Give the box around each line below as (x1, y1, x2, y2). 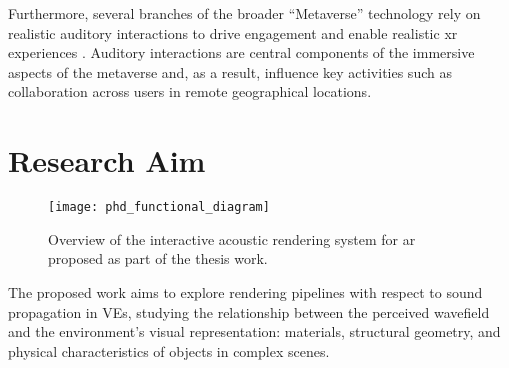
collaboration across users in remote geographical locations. (8, 81, 372, 102)
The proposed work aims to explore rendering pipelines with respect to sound (8, 281, 483, 302)
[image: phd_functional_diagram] (48, 200, 270, 215)
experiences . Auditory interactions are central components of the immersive (8, 42, 475, 63)
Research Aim (8, 140, 206, 181)
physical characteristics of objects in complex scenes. (8, 340, 330, 361)
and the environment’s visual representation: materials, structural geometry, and (8, 321, 501, 342)
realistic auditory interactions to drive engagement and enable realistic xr (8, 22, 458, 43)
